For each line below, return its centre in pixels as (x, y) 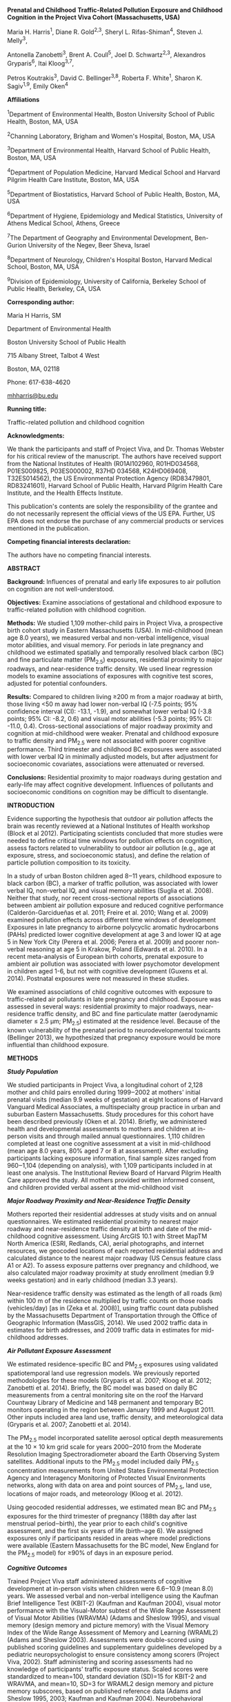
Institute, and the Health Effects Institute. (65, 493)
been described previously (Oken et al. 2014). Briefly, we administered (107, 1122)
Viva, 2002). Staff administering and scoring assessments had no (100, 1662)
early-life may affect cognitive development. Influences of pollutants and (110, 784)
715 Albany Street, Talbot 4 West (53, 355)
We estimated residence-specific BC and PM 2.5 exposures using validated (113, 1365)
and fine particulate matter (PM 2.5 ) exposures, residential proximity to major (115, 660)
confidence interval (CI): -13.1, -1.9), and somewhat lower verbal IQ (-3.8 (110, 711)
